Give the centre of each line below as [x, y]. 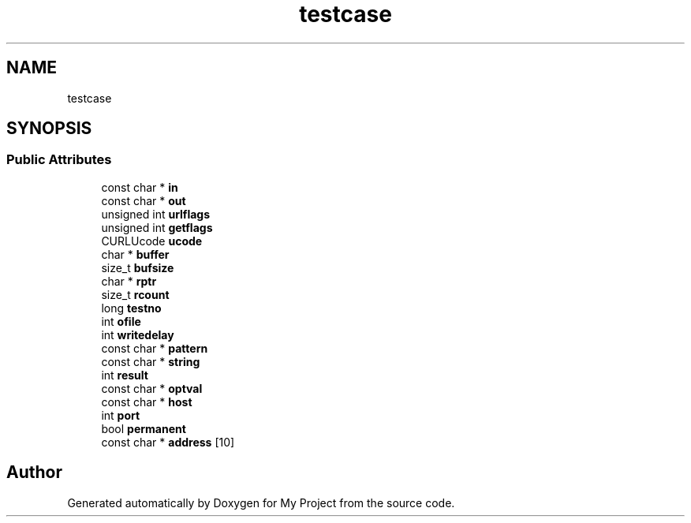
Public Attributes [59, 160]
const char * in [140, 187]
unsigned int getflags [157, 227]
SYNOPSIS [49, 129]
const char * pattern [155, 348]
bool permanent [144, 428]
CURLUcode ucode [152, 241]
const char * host [147, 402]
